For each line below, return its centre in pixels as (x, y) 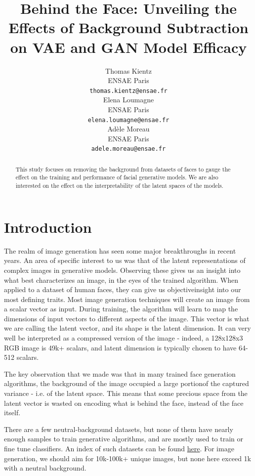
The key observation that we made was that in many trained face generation (120, 373)
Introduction (48, 227)
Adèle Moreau (128, 129)
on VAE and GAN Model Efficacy (128, 47)
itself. (12, 412)
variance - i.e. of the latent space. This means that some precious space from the (126, 393)
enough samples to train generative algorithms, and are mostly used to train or (124, 439)
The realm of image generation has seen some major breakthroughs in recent (120, 250)
